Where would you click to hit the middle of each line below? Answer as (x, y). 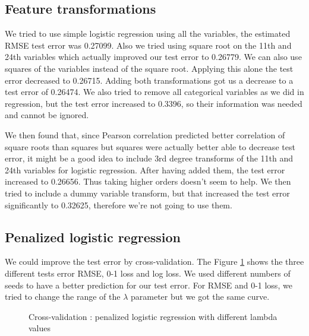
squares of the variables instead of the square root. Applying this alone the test (149, 68)
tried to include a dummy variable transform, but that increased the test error (147, 193)
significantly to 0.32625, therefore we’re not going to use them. (119, 205)
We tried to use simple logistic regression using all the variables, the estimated (148, 34)
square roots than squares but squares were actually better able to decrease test (150, 146)
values (40, 328)
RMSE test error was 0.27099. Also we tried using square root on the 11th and (148, 45)
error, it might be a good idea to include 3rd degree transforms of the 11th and (149, 158)
